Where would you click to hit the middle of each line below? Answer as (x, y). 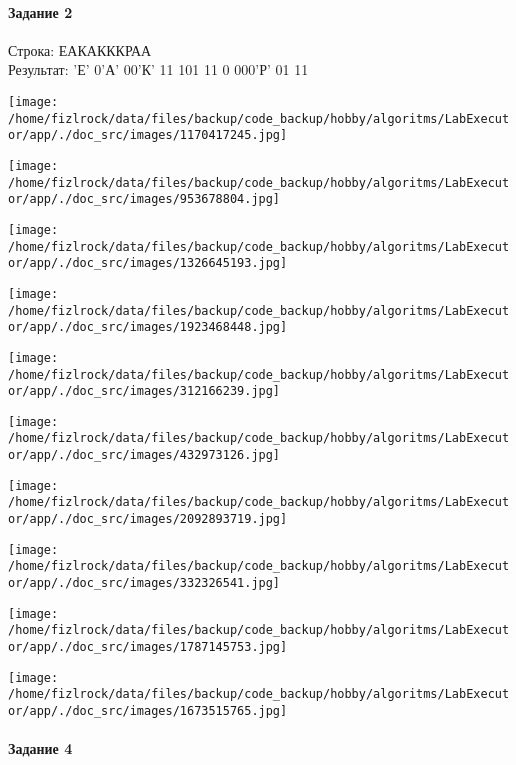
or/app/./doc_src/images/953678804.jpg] (144, 199)
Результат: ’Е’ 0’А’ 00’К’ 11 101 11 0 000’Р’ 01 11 (158, 69)
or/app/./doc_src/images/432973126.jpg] (144, 455)
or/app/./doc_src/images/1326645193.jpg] (148, 263)
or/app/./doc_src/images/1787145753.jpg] (148, 647)
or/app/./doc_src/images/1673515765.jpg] (148, 711)
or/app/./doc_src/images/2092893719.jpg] (148, 519)
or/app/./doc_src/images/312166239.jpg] (144, 391)
